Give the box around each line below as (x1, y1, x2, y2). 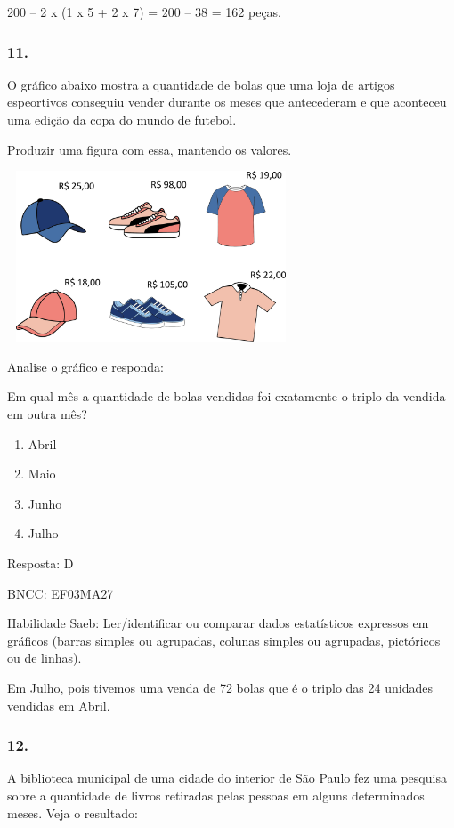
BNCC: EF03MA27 (7, 583, 114, 602)
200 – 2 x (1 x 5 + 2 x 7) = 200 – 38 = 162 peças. (7, 3, 282, 20)
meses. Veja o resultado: (7, 803, 138, 822)
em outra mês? (7, 405, 87, 422)
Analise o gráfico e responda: (7, 357, 165, 375)
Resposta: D (7, 553, 74, 572)
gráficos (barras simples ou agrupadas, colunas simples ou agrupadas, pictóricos (7, 631, 441, 649)
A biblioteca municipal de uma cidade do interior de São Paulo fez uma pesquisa (7, 768, 447, 787)
